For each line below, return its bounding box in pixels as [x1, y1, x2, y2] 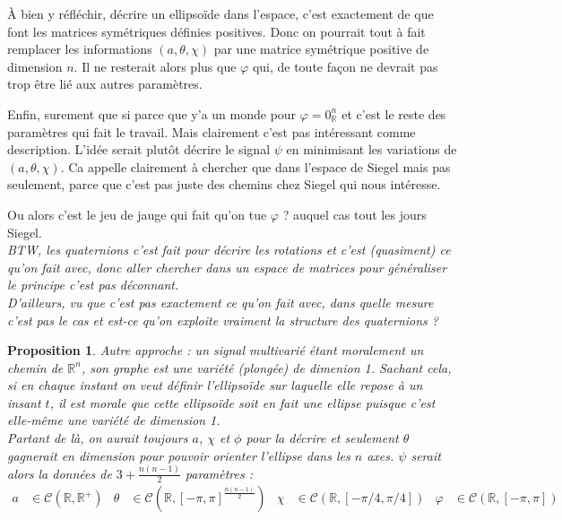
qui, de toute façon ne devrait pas [252, 56, 438, 75]
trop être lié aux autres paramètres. [7, 74, 203, 93]
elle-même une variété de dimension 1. [7, 411, 220, 429]
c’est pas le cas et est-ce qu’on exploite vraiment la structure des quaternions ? [7, 310, 438, 329]
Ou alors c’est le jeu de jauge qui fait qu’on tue [7, 204, 267, 223]
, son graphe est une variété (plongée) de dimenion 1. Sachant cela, [81, 358, 452, 377]
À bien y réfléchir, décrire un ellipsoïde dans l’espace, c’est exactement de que [7, 4, 434, 22]
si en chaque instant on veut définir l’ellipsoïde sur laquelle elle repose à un [7, 376, 423, 394]
